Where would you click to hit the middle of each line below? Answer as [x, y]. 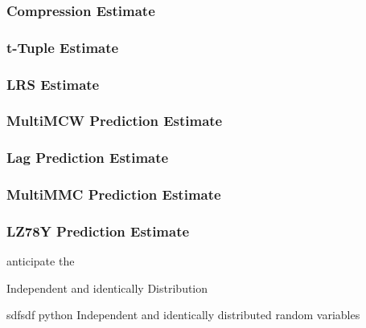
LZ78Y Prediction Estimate [98, 231]
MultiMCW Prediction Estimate [115, 121]
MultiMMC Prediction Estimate [114, 194]
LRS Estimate [53, 84]
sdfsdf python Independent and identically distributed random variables [183, 315]
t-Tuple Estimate [63, 47]
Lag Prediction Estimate [88, 158]
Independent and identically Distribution [107, 288]
